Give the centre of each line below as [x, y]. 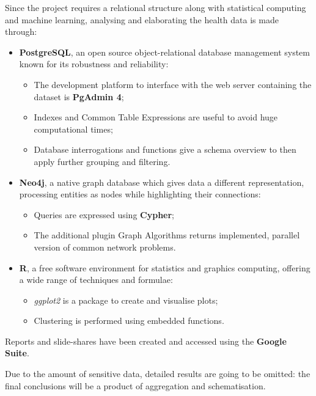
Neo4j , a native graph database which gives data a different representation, [162, 182]
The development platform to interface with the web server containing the [173, 84]
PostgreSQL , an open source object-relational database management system [164, 52]
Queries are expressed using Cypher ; [104, 214]
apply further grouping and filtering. [102, 161]
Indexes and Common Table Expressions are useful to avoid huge [156, 117]
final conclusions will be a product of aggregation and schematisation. [135, 385]
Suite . [17, 353]
